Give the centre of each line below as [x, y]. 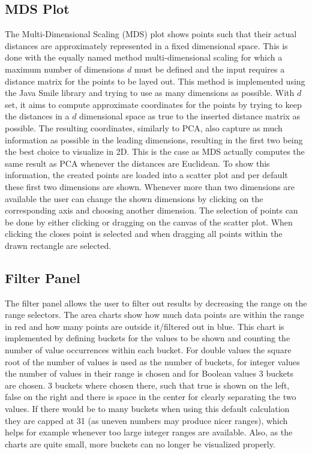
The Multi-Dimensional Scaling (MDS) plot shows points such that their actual [151, 34]
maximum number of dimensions [65, 69]
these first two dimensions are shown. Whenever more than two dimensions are [150, 186]
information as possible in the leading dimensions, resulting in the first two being [154, 139]
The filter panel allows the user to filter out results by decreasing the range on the [156, 303]
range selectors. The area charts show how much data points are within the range [154, 315]
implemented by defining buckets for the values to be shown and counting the [148, 338]
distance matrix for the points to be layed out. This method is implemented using [155, 81]
